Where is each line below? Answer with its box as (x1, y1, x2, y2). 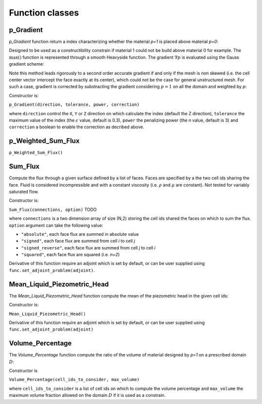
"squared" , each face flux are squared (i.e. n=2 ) (21, 252, 120, 258)
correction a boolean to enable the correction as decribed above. (9, 124, 145, 130)
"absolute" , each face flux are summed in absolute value (21, 231, 139, 237)
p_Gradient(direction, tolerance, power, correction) (9, 102, 140, 107)
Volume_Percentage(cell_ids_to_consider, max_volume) (9, 377, 140, 383)
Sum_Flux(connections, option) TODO (9, 207, 97, 212)
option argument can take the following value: (9, 222, 103, 228)
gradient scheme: (9, 61, 44, 67)
